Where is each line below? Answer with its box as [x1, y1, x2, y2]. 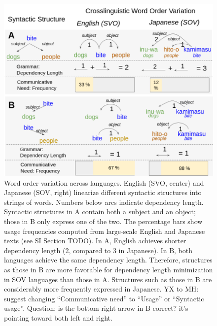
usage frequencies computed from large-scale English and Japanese [4, 226, 205, 236]
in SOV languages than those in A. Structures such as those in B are [4, 274, 212, 284]
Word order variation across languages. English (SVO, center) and [4, 177, 204, 188]
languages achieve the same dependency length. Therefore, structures [4, 255, 213, 265]
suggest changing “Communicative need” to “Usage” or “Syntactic [4, 293, 204, 303]
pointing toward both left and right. [4, 312, 112, 323]
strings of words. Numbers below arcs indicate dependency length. [4, 196, 204, 207]
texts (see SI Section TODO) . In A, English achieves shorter [4, 235, 186, 246]
